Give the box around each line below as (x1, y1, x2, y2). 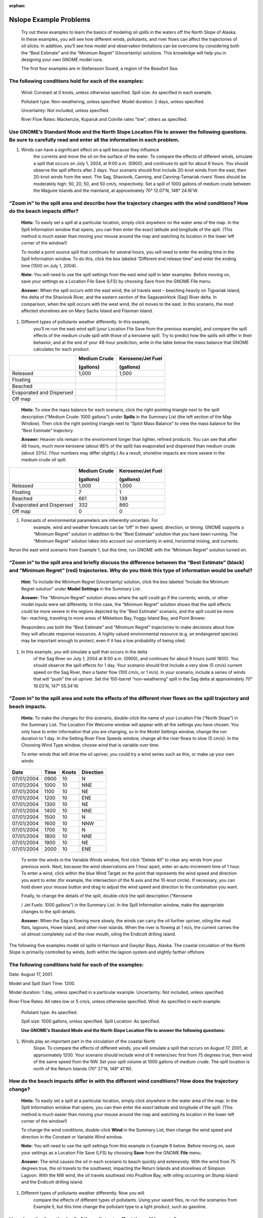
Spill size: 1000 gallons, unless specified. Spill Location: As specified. (21, 1018, 160, 1024)
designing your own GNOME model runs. (21, 57, 103, 62)
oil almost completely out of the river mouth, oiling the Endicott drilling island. (21, 931, 176, 937)
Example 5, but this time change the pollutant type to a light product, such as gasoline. (33, 1204, 207, 1210)
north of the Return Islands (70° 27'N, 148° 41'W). (33, 1066, 133, 1071)
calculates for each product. (33, 346, 90, 352)
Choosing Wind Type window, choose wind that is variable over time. (21, 742, 160, 748)
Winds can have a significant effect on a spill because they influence (21, 147, 159, 152)
